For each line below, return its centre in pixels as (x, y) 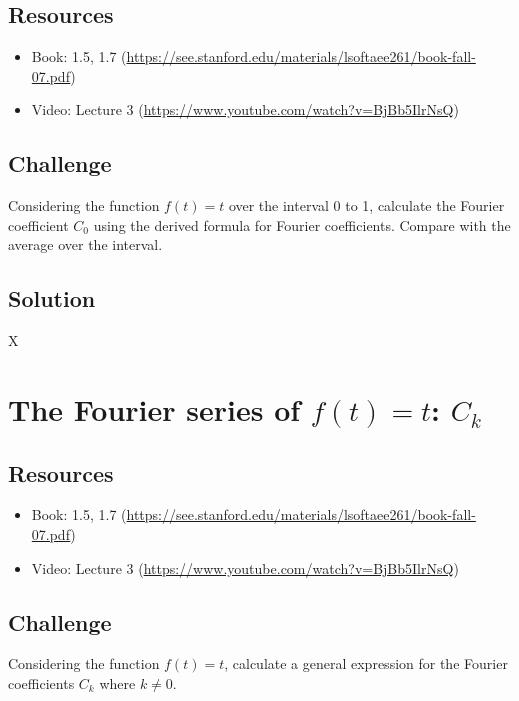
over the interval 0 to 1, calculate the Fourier (366, 205)
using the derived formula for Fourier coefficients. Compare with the (302, 224)
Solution (52, 298)
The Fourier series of (154, 408)
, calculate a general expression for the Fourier (366, 663)
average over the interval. (85, 244)
